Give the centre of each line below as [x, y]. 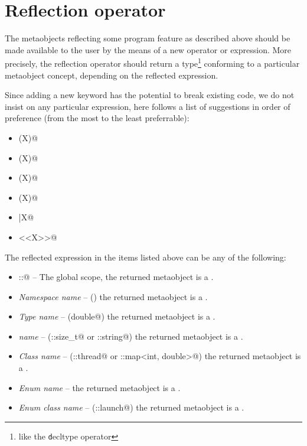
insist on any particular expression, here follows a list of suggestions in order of [148, 106]
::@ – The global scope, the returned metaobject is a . [116, 277]
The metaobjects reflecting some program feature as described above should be [148, 38]
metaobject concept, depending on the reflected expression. [112, 75]
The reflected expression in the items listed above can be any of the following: [146, 257]
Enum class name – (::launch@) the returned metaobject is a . [131, 407]
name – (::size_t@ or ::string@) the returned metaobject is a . [131, 336]
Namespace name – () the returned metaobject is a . [113, 296]
